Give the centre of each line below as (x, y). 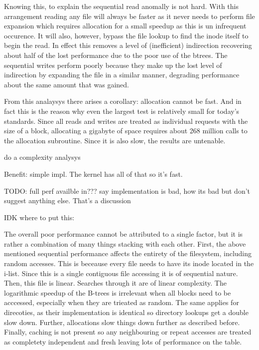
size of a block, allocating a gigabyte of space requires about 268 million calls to (126, 131)
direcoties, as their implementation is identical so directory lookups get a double (126, 312)
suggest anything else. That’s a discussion (67, 200)
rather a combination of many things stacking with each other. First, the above (125, 243)
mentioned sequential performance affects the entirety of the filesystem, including (128, 253)
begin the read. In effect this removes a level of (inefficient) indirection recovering (128, 45)
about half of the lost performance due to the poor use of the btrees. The (116, 55)
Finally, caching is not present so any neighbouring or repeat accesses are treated (128, 332)
